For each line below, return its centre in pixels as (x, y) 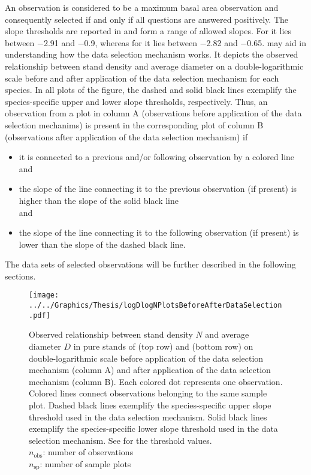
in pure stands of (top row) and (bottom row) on (163, 346)
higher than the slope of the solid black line (99, 200)
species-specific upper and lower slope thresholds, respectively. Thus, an (136, 101)
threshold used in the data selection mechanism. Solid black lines (148, 417)
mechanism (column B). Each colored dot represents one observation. (156, 381)
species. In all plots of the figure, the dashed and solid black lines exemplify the (151, 90)
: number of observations (88, 452)
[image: (44, 295)
